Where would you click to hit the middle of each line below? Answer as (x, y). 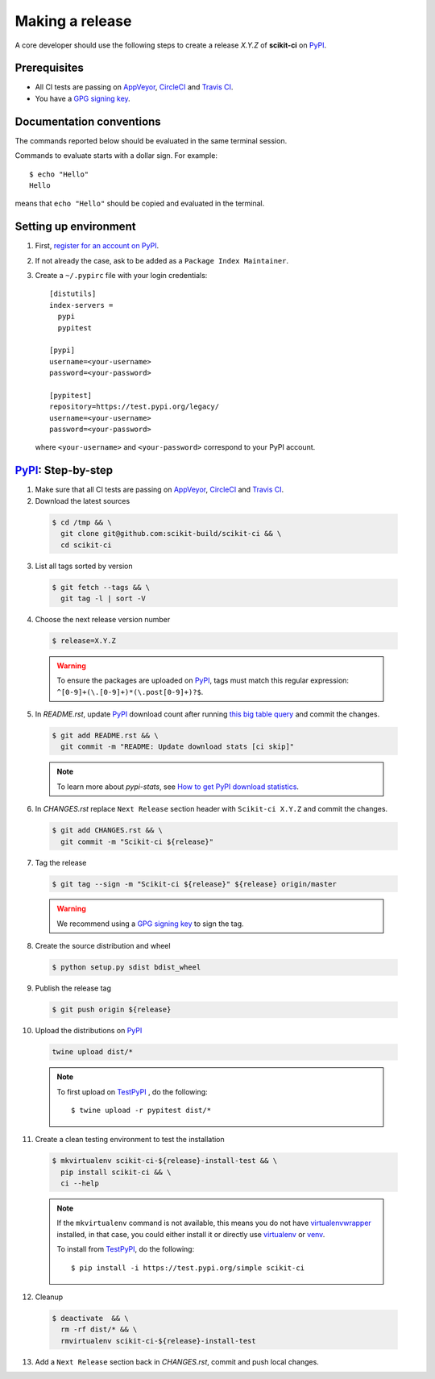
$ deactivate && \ (90, 1319)
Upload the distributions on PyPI (89, 1031)
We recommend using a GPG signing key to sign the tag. (150, 924)
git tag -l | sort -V (104, 598)
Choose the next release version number (103, 619)
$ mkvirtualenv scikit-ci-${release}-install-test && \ (165, 1161)
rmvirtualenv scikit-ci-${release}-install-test (159, 1341)
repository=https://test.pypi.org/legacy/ (135, 407)
